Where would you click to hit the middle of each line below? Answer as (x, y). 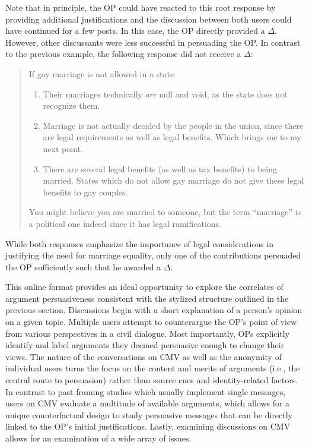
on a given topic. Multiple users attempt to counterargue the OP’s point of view (151, 322)
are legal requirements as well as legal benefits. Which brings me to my (172, 137)
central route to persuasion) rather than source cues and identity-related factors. (152, 380)
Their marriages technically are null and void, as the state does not (165, 94)
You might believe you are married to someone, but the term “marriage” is (165, 212)
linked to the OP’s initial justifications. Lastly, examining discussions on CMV (148, 426)
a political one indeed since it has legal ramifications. (125, 223)
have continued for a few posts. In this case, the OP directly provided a (135, 31)
